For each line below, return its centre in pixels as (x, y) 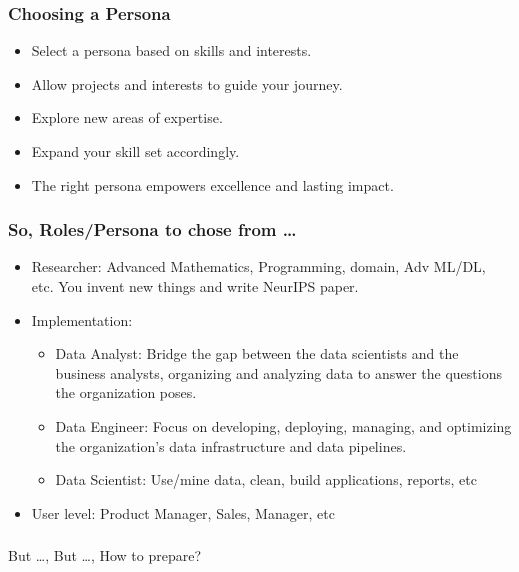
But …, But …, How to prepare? (105, 555)
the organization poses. (126, 392)
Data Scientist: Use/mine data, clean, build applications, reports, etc (266, 479)
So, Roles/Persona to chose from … (152, 229)
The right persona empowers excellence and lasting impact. (212, 184)
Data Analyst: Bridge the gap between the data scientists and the (257, 353)
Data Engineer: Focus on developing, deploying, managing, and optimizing (283, 425)
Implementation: (82, 319)
